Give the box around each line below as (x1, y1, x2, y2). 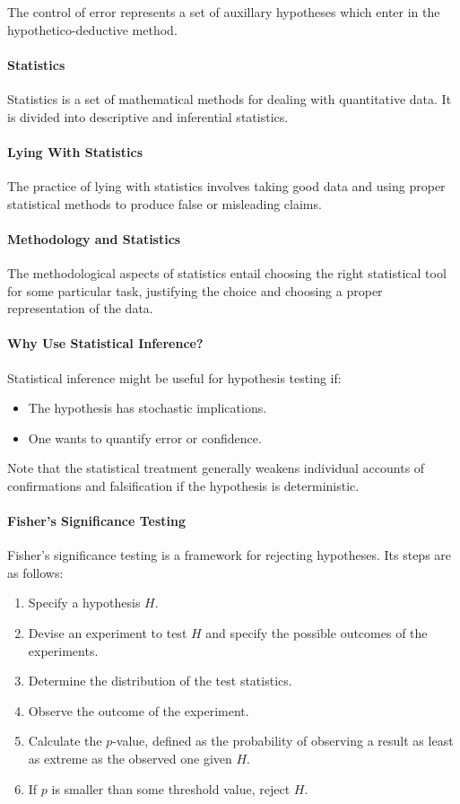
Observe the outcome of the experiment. (28, 701, 249, 720)
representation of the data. (7, 299, 153, 318)
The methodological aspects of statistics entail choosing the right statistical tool (7, 263, 447, 282)
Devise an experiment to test (28, 624, 187, 642)
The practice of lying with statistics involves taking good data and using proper (7, 176, 446, 195)
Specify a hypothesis (28, 593, 141, 612)
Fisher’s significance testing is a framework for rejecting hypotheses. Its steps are (7, 546, 452, 564)
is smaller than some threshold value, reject (51, 779, 291, 798)
